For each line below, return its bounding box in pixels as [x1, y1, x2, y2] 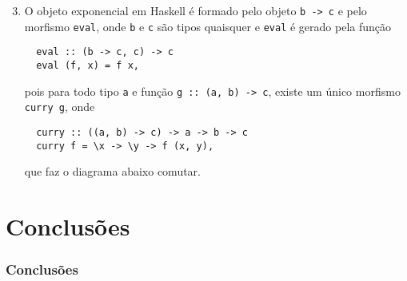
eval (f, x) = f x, [36, 59, 139, 71]
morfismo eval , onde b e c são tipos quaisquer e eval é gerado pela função [24, 18, 392, 34]
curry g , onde [24, 98, 95, 115]
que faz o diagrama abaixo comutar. [24, 163, 201, 180]
